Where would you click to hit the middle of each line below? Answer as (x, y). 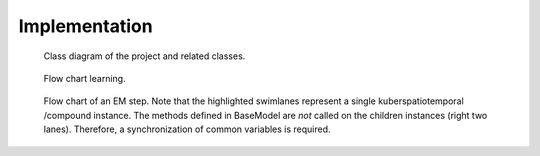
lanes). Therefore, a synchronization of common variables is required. (187, 129)
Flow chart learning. (84, 78)
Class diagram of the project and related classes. (144, 56)
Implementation (86, 26)
